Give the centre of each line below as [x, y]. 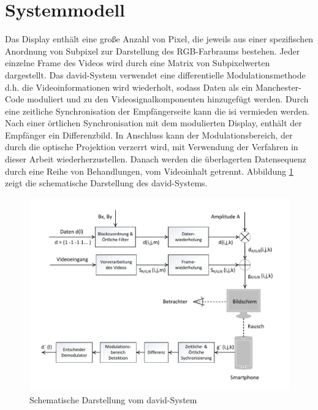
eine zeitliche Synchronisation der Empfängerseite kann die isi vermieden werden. [157, 111]
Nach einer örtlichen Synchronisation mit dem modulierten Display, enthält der [153, 123]
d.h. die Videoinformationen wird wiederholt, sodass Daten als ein [129, 87]
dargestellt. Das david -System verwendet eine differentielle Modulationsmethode [155, 74]
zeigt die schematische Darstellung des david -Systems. [106, 183]
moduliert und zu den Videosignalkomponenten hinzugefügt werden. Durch [168, 99]
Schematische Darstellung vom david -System [113, 399]
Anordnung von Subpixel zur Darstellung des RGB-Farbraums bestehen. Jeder [153, 51]
